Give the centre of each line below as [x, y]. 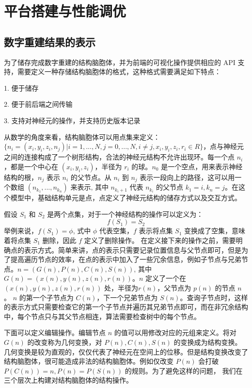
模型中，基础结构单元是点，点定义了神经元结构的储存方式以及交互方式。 [126, 198]
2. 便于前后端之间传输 [38, 104]
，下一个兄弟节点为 [127, 297]
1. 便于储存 [21, 88]
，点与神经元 [224, 146]
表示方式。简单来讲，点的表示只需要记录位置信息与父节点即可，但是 [133, 250]
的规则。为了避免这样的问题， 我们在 [184, 370]
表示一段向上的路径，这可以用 [187, 177]
